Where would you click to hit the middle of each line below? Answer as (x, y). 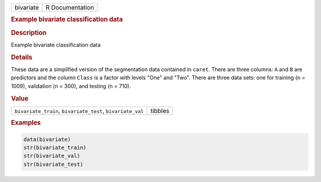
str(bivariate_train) (55, 148)
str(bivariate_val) (52, 156)
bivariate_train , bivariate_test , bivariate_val (79, 111)
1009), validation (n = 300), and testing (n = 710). (71, 86)
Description (29, 33)
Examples (26, 123)
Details (22, 57)
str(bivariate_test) (53, 164)
